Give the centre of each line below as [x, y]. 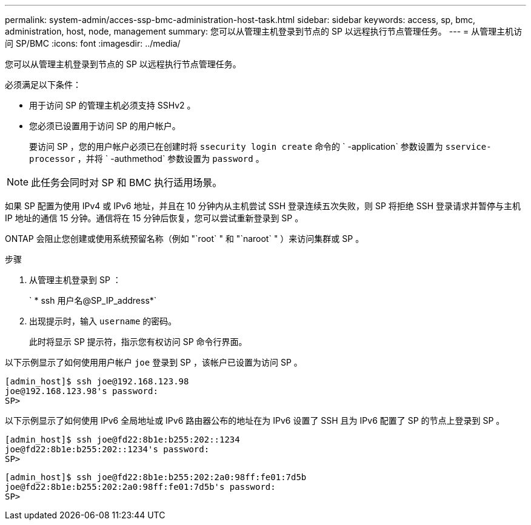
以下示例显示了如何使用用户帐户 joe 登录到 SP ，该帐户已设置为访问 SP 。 [154, 362]
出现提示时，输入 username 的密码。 [103, 321]
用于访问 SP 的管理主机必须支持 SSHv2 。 [112, 105]
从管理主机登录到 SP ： [75, 280]
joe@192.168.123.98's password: [82, 391]
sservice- [468, 147]
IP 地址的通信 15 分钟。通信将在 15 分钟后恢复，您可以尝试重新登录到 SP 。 [154, 218]
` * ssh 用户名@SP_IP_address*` [93, 300]
